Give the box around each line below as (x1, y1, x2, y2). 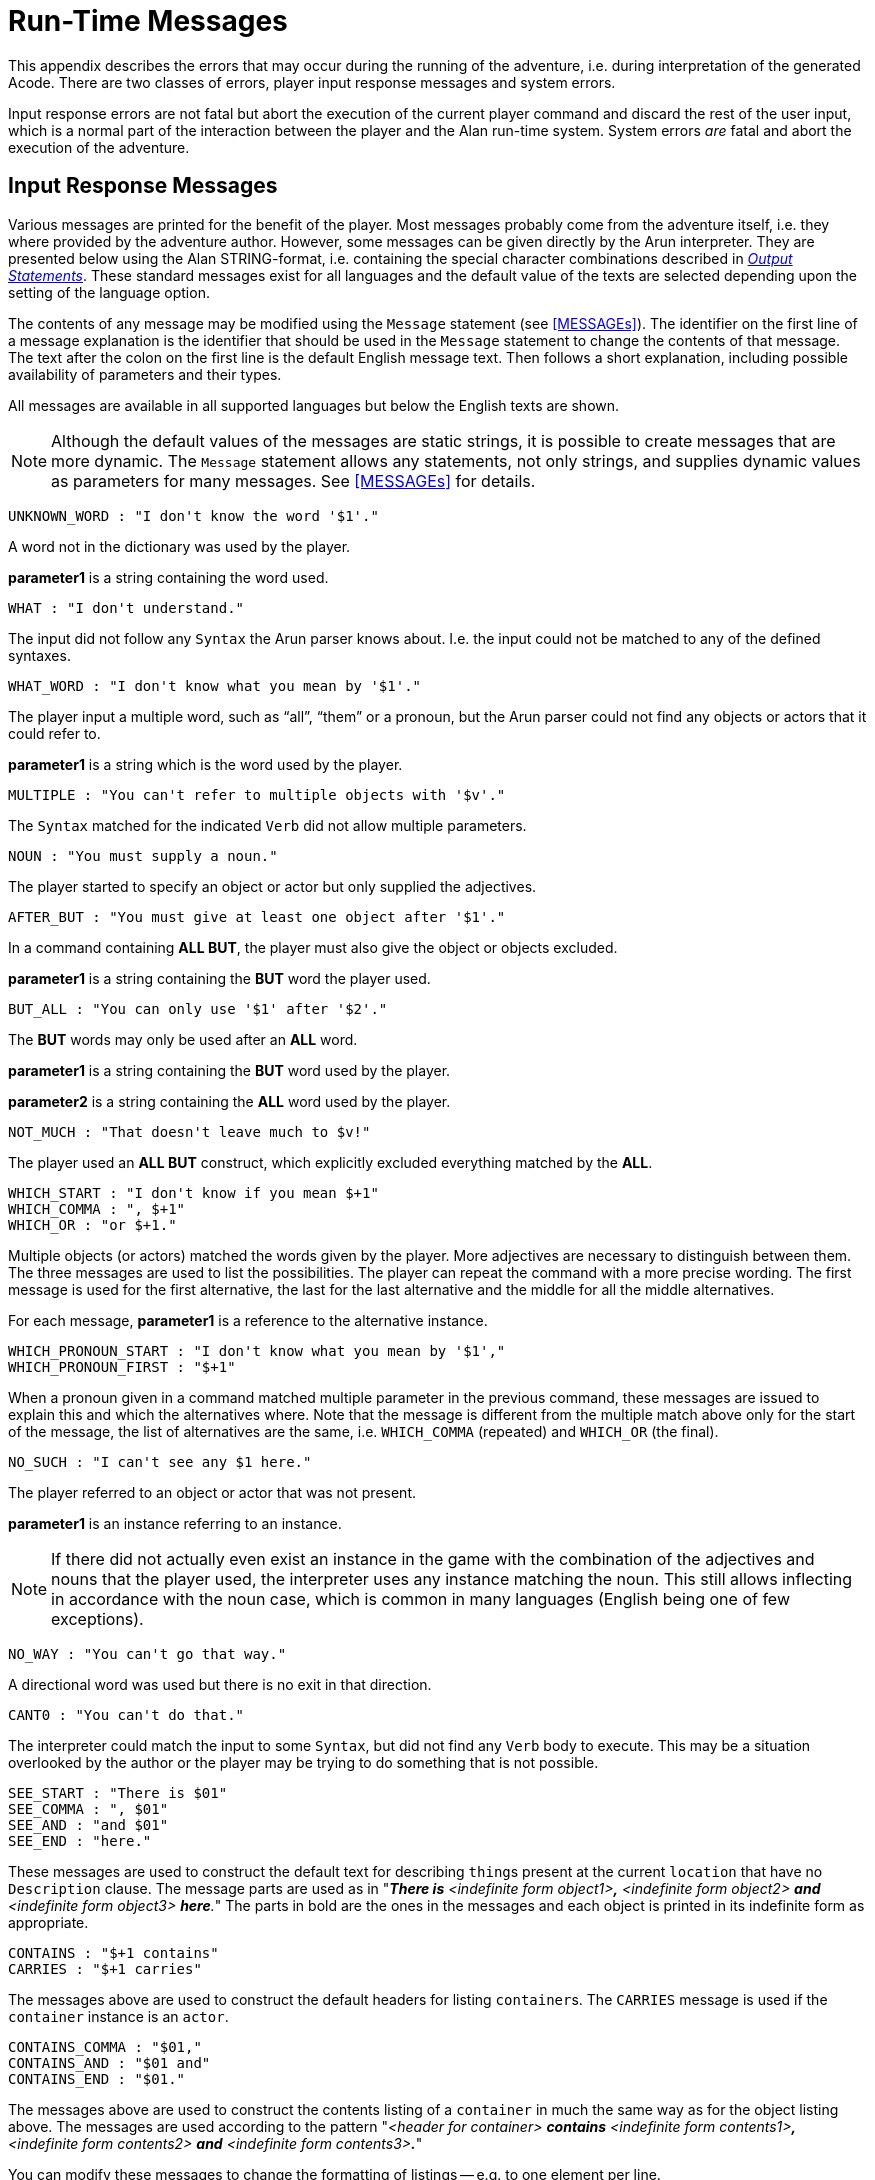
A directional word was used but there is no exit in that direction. (8, 1675, 432, 1693)
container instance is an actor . (8, 2007, 229, 2025)
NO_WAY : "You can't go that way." (8, 1645, 287, 1662)
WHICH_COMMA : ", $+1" (8, 1200, 186, 1217)
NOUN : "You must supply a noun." (8, 847, 278, 864)
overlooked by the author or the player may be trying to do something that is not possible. (8, 1753, 599, 1771)
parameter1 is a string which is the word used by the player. (8, 755, 403, 773)
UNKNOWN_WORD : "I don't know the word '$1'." (8, 507, 379, 524)
